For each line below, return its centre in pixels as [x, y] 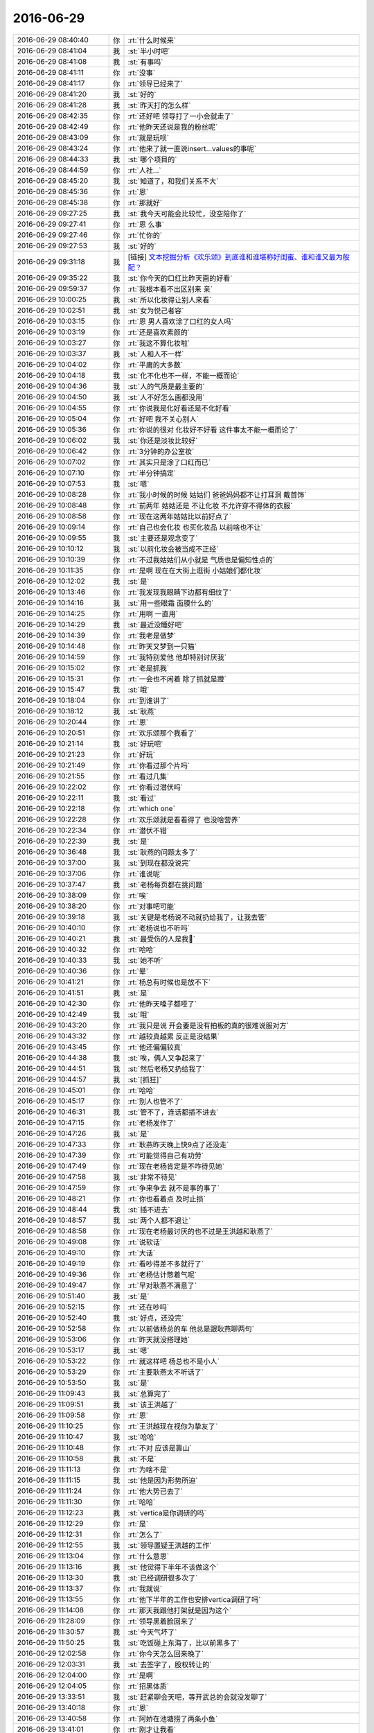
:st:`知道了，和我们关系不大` [173, 181]
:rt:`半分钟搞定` [152, 473]
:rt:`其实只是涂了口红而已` [169, 462]
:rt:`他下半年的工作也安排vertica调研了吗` [194, 1599]
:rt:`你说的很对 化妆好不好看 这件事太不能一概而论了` [213, 430]
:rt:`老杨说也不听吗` [159, 928]
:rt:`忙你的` [145, 235]
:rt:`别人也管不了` [155, 1101]
